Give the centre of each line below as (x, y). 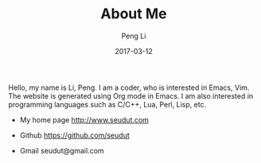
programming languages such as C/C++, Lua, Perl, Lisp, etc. (107, 104)
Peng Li (134, 36)
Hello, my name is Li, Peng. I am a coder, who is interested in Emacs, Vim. (129, 87)
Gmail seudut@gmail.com (62, 150)
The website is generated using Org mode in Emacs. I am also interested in (131, 95)
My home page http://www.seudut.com (84, 119)
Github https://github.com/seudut (74, 135)
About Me (134, 14)
